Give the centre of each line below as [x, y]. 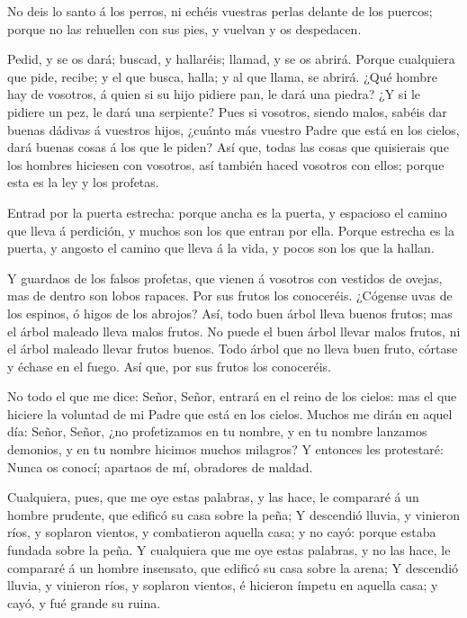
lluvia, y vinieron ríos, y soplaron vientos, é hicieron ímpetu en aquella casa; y [223, 585]
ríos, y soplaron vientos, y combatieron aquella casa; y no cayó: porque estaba [222, 532]
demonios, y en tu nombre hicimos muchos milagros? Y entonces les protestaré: [225, 449]
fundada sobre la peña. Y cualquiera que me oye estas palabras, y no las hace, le [229, 550]
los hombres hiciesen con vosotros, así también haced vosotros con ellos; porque [226, 164]
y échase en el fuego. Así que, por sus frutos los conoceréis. [169, 366]
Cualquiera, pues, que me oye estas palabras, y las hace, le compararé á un [213, 497]
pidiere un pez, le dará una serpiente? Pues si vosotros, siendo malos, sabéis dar [227, 111]
